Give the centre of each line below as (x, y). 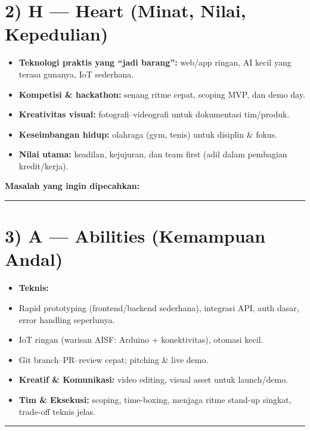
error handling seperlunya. (67, 319)
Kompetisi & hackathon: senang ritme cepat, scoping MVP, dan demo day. (162, 94)
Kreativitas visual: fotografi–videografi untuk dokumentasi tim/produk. (154, 114)
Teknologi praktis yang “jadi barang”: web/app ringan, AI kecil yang (155, 62)
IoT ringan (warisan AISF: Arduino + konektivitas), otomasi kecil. (141, 339)
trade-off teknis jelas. (57, 411)
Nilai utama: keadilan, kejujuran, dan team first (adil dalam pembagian (153, 154)
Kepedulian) (57, 34)
